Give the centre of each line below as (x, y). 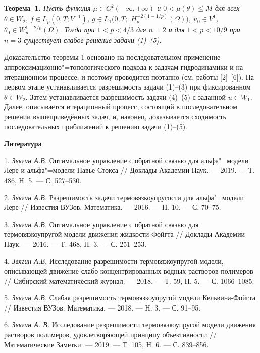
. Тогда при (77, 30)
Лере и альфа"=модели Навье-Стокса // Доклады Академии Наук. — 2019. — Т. (129, 170)
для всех (227, 8)
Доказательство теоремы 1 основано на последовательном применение (112, 57)
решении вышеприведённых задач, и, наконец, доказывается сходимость (115, 116)
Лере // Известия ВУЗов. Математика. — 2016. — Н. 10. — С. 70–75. (113, 207)
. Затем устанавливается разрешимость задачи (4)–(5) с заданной (126, 96)
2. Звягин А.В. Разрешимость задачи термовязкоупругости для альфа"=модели (124, 197)
